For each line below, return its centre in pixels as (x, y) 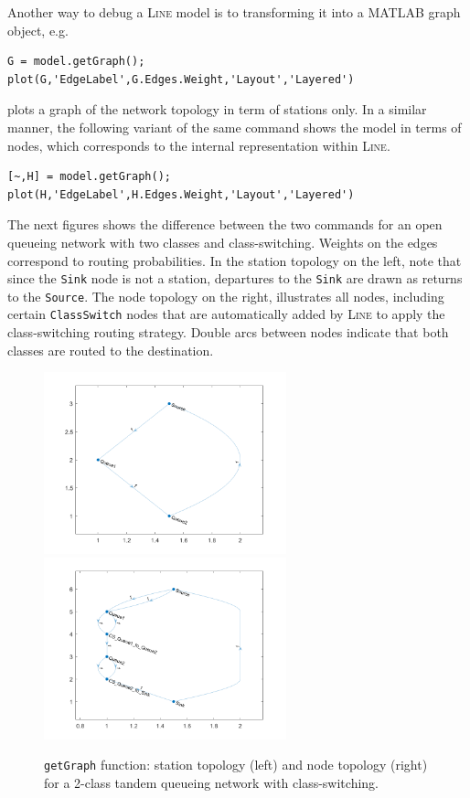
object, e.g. (38, 30)
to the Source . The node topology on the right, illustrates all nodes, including (226, 296)
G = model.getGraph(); (76, 62)
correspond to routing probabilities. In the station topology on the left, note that (235, 260)
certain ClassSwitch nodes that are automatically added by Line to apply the (226, 314)
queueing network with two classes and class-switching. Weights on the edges (223, 242)
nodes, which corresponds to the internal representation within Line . (199, 145)
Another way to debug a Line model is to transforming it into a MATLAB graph (234, 12)
